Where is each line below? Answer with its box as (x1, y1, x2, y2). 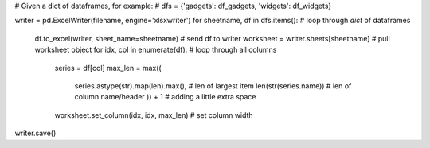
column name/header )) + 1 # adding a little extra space (74, 92, 256, 102)
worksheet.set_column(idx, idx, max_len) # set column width (54, 110, 254, 119)
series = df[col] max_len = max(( (54, 63, 162, 72)
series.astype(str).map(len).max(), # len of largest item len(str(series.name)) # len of (74, 80, 352, 91)
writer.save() (14, 128, 57, 138)
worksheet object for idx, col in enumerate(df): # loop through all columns (34, 45, 277, 55)
